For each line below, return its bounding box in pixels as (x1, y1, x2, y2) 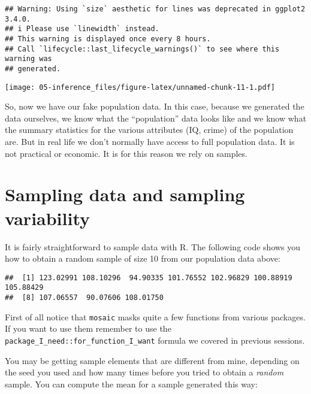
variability (5, 205, 90, 230)
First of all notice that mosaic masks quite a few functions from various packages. (5, 310, 306, 323)
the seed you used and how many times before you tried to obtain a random (5, 366, 284, 378)
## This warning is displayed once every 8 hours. (5, 34, 211, 43)
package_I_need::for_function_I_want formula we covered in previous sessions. (5, 334, 305, 346)
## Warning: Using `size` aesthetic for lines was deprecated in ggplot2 (5, 5, 306, 13)
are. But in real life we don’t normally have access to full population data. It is (5, 135, 295, 148)
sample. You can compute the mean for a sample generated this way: (5, 377, 258, 390)
